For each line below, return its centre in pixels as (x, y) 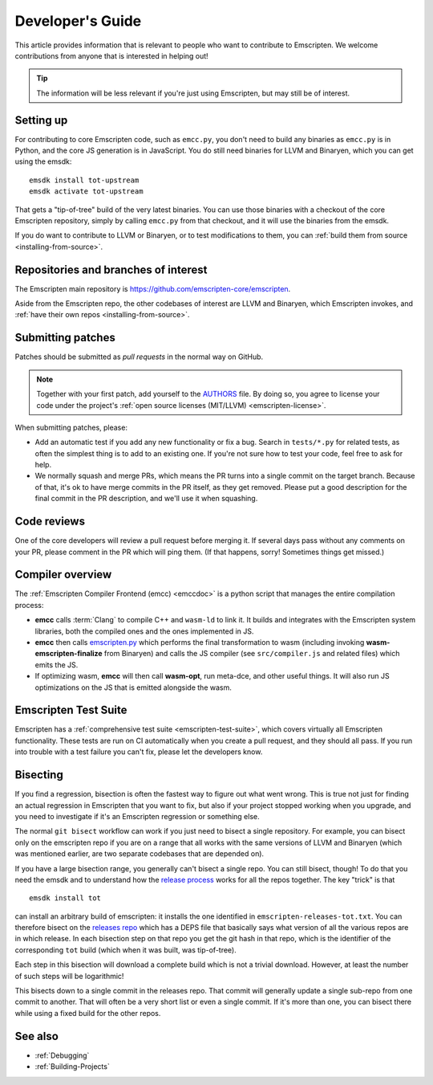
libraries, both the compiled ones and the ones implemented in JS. (144, 631)
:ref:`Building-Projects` (72, 1067)
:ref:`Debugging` (62, 1055)
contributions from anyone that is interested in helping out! (111, 55)
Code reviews (50, 522)
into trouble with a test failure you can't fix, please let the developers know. (139, 752)
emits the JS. (57, 665)
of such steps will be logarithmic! (69, 976)
